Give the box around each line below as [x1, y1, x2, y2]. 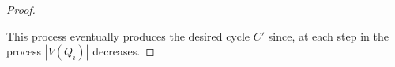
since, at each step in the [268, 27, 389, 44]
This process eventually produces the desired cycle [6, 27, 250, 44]
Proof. [6, 2, 36, 17]
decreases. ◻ [92, 43, 155, 59]
